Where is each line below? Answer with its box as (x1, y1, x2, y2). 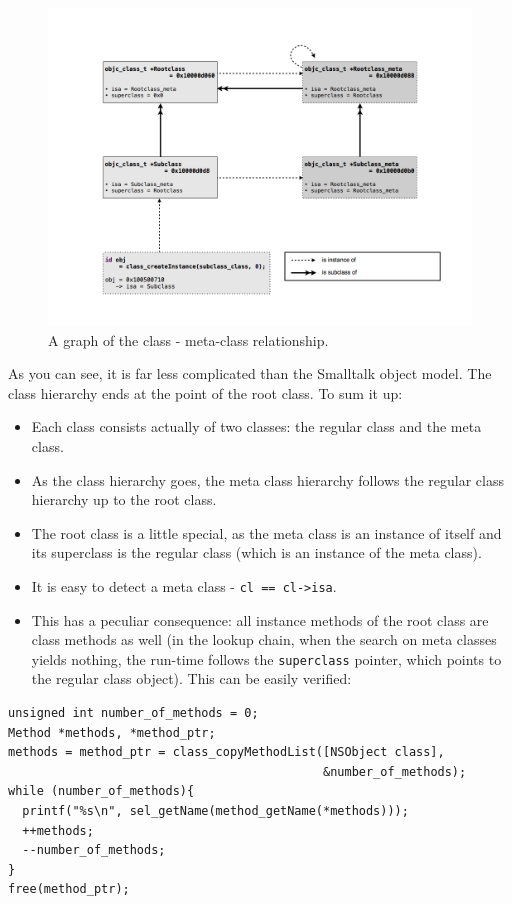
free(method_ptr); (8, 882, 130, 897)
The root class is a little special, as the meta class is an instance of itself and (31, 522, 502, 543)
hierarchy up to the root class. (31, 489, 217, 510)
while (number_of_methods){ (8, 784, 195, 799)
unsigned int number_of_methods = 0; (8, 706, 259, 721)
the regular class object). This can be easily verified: (31, 668, 352, 689)
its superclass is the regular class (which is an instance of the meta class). (31, 542, 482, 563)
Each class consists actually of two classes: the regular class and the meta (31, 416, 482, 437)
